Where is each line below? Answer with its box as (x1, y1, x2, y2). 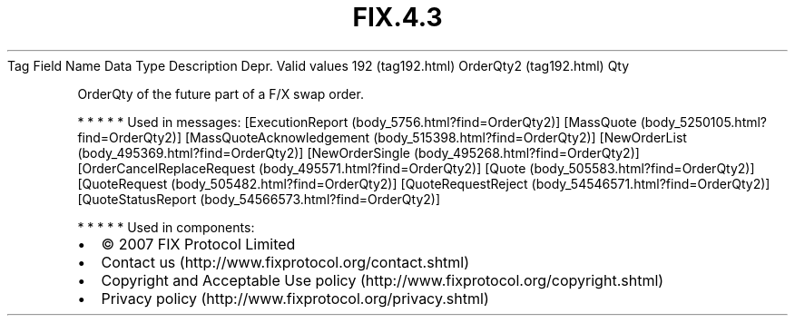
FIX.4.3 (352, 2, 443, 33)
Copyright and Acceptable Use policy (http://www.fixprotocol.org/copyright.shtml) (101, 270, 664, 289)
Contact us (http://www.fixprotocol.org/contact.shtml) (101, 252, 470, 271)
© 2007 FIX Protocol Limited (101, 234, 296, 253)
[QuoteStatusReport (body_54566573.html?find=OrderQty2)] (77, 191, 441, 207)
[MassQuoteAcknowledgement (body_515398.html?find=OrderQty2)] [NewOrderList (184, 129, 687, 145)
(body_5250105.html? (640, 113, 768, 130)
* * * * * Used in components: (77, 219, 255, 235)
